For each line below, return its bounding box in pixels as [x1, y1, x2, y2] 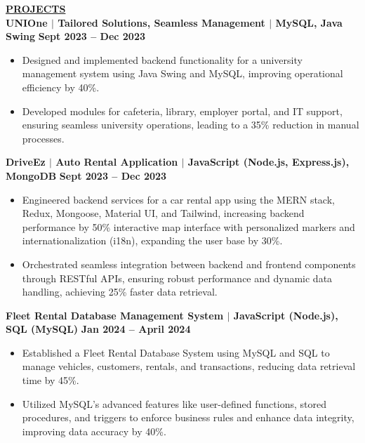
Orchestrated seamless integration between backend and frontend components [22, 256, 356, 271]
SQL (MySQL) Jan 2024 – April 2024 [6, 322, 191, 336]
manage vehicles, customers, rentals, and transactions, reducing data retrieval [22, 359, 356, 373]
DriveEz [6, 154, 46, 169]
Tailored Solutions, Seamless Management [58, 15, 265, 29]
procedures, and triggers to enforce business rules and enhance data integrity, [22, 410, 354, 425]
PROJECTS [6, 1, 66, 15]
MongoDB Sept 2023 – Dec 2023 [6, 168, 167, 183]
